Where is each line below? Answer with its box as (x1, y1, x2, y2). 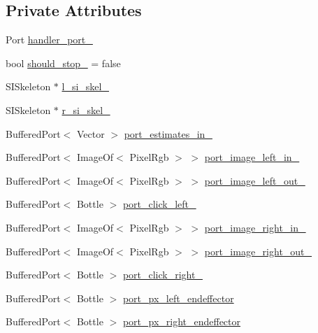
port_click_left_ (122, 197, 196, 211)
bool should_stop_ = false (6, 55, 121, 70)
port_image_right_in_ (204, 220, 306, 234)
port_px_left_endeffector (122, 290, 234, 305)
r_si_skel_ (62, 102, 110, 117)
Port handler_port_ (6, 32, 93, 47)
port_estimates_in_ (124, 126, 212, 141)
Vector (76, 126, 105, 141)
